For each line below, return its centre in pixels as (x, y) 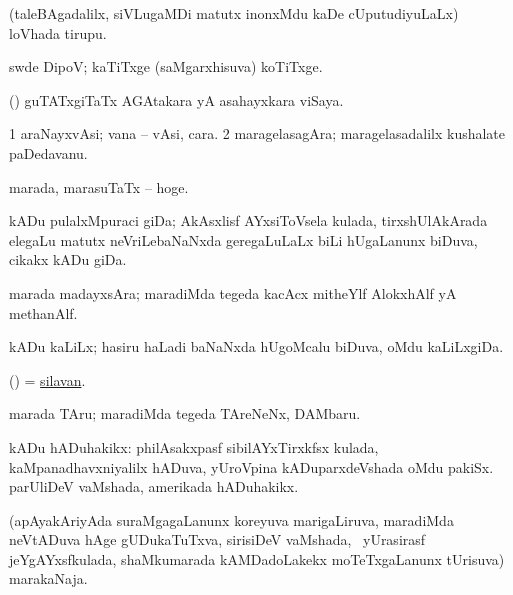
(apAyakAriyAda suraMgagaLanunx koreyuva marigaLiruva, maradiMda (231, 519)
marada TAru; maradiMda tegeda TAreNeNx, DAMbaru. (185, 413)
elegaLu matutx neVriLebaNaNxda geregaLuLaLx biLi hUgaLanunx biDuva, (243, 239)
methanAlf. (43, 312)
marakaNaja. (48, 578)
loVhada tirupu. (58, 32)
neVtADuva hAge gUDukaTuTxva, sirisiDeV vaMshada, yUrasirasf (217, 539)
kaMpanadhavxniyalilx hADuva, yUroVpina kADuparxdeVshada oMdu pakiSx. (251, 466)
